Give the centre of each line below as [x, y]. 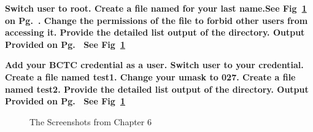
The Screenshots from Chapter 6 [91, 121]
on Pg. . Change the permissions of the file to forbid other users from [156, 20]
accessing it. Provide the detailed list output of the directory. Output [155, 32]
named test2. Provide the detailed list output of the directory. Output [157, 89]
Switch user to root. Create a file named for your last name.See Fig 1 [156, 8]
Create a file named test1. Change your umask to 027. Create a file [150, 76]
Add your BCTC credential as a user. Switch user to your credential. [154, 65]
